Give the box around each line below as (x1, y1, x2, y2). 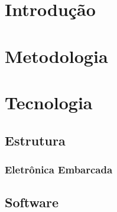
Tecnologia (5, 90, 93, 114)
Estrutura (5, 131, 66, 149)
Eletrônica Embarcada (5, 162, 113, 176)
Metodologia (5, 43, 108, 68)
